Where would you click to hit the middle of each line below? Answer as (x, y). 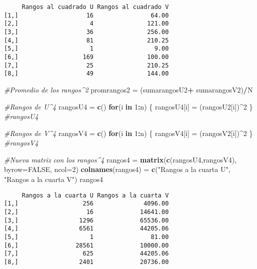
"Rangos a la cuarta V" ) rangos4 (53, 179)
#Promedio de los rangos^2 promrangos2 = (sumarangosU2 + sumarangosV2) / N (128, 89)
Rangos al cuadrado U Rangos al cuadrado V (95, 7)
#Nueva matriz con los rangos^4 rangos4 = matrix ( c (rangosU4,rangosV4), (120, 159)
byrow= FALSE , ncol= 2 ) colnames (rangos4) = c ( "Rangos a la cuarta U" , (117, 169)
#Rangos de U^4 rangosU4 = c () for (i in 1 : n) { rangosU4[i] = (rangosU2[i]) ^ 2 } (128, 106)
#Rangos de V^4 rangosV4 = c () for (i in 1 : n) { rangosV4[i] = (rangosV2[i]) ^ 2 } (128, 133)
